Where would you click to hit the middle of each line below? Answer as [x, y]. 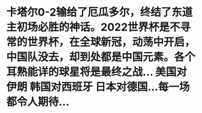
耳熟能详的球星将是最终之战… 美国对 [97, 72]
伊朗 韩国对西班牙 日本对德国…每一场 [98, 87]
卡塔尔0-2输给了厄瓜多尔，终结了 [89, 12]
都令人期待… [38, 102]
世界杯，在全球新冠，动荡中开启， [111, 42]
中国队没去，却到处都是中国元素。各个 [101, 57]
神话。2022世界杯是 [119, 27]
